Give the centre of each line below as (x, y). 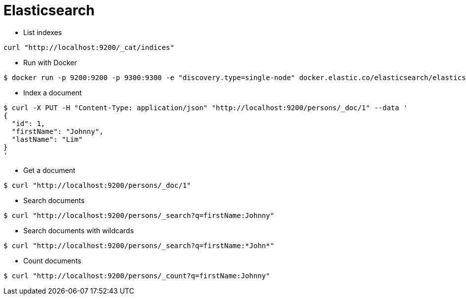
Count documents (52, 260)
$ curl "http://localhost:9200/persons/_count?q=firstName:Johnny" (137, 276)
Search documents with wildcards (79, 230)
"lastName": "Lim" (47, 139)
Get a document (49, 170)
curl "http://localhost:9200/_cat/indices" (89, 47)
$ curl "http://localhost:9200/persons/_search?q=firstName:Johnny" (139, 215)
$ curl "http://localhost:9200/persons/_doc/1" (97, 185)
